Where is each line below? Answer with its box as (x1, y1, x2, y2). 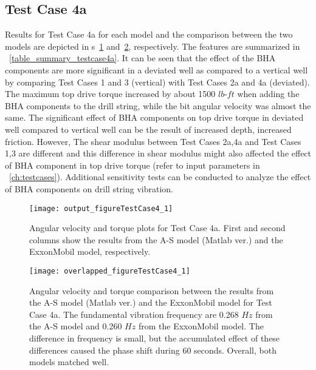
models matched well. (29, 355, 109, 368)
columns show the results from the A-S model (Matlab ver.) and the (29, 233, 283, 246)
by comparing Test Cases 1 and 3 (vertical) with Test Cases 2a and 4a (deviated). (5, 75, 310, 88)
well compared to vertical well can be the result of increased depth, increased (5, 123, 292, 135)
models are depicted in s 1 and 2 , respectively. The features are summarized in (5, 39, 300, 52)
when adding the (237, 87, 300, 100)
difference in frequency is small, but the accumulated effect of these (29, 331, 280, 344)
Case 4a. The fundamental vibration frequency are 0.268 (29, 308, 239, 320)
